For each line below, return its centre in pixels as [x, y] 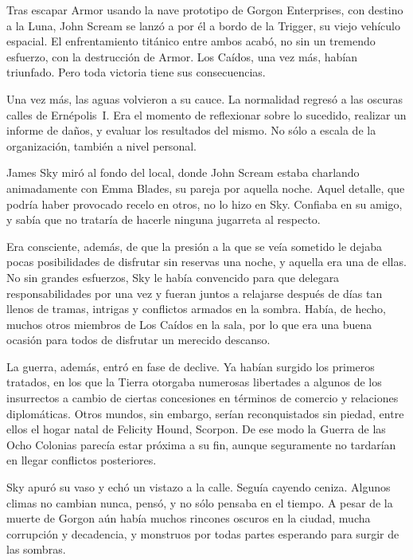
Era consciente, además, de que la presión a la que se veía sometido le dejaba [194, 246]
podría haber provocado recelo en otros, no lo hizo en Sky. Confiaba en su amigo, [205, 204]
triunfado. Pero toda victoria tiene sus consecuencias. [136, 72]
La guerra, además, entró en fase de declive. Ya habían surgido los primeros [191, 366]
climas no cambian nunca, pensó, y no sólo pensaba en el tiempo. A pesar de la [200, 502]
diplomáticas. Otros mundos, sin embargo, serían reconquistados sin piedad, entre [205, 413]
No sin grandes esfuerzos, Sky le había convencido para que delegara [173, 277]
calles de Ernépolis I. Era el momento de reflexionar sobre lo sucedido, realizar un [206, 114]
